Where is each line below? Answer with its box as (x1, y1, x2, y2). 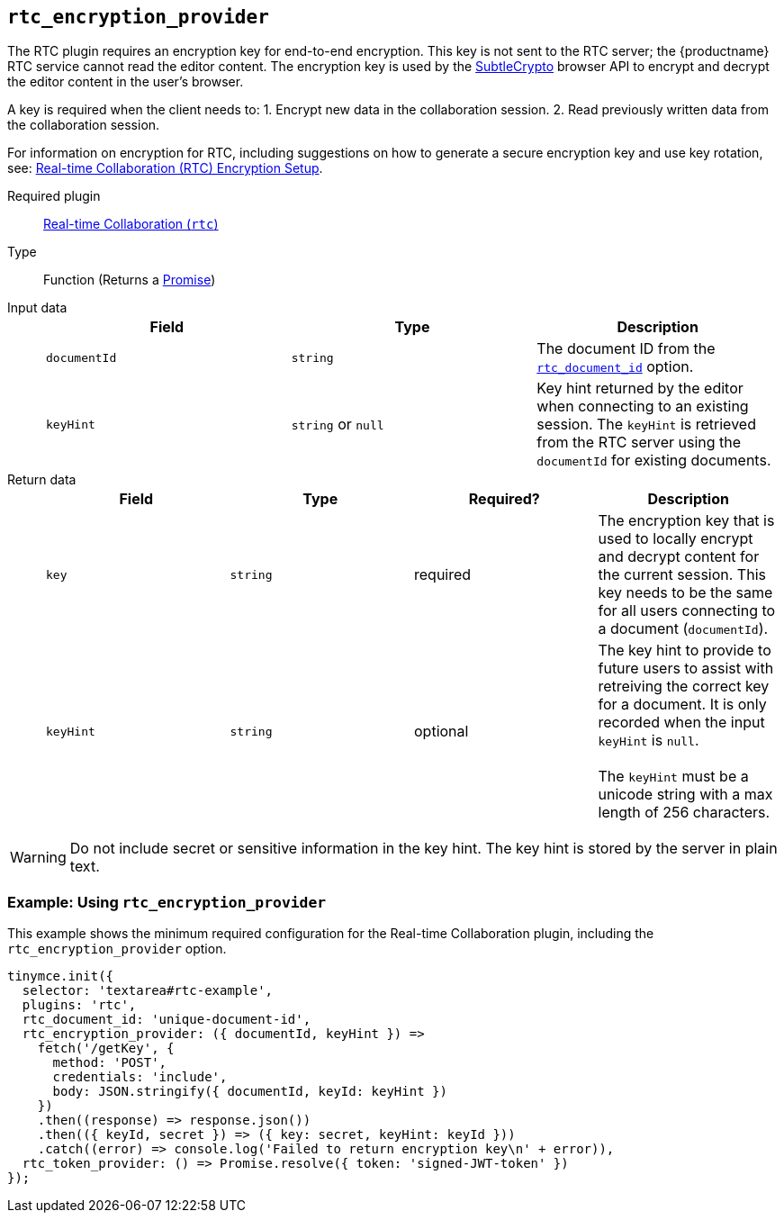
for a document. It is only (598, 695, 767, 714)
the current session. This (598, 565, 766, 584)
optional (414, 722, 469, 741)
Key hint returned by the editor (536, 379, 743, 398)
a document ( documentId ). (598, 619, 769, 638)
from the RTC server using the (536, 433, 742, 452)
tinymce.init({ (7, 969, 114, 984)
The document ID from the (536, 339, 716, 358)
